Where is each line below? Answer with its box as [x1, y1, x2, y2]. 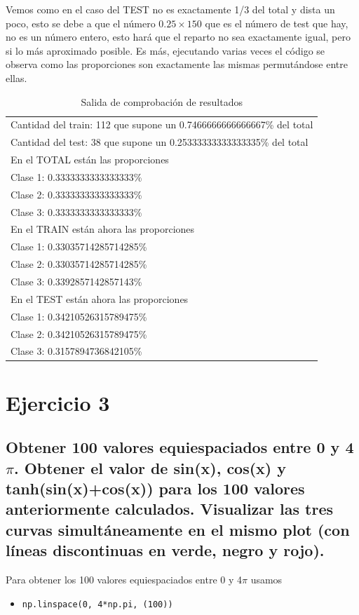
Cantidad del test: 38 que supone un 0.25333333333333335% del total [11, 135, 309, 149]
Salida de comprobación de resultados [81, 94, 243, 109]
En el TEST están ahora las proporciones [11, 291, 189, 306]
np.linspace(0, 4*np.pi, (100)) [22, 599, 173, 609]
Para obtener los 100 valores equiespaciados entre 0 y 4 [6, 572, 243, 586]
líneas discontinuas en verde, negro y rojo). [6, 539, 325, 561]
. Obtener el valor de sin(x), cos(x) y [13, 457, 287, 478]
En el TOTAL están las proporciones [11, 152, 169, 167]
